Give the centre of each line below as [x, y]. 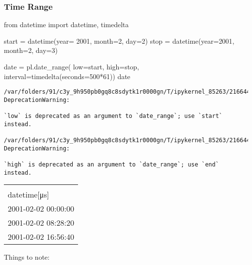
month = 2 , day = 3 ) [31, 50]
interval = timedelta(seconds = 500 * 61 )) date [67, 76]
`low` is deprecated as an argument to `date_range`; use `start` [113, 116]
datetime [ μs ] [29, 195]
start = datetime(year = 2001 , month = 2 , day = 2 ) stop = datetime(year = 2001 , [119, 41]
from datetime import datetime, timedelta [66, 25]
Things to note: [27, 257]
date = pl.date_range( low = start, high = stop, [71, 66]
